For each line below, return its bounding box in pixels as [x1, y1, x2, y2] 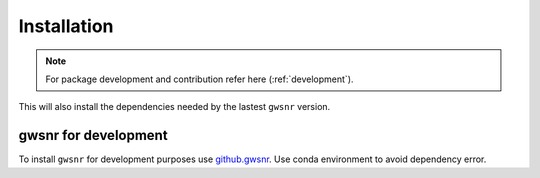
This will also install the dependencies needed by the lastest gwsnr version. [18, 101, 331, 113]
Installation [18, 15, 114, 37]
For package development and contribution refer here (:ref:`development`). [45, 73, 354, 85]
